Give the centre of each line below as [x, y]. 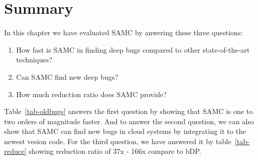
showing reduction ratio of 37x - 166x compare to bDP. [115, 151]
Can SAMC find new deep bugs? [67, 76]
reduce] [15, 151]
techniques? [34, 60]
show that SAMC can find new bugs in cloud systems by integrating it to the [125, 131]
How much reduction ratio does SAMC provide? [91, 94]
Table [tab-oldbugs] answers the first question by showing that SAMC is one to [128, 111]
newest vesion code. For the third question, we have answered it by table [118, 141]
